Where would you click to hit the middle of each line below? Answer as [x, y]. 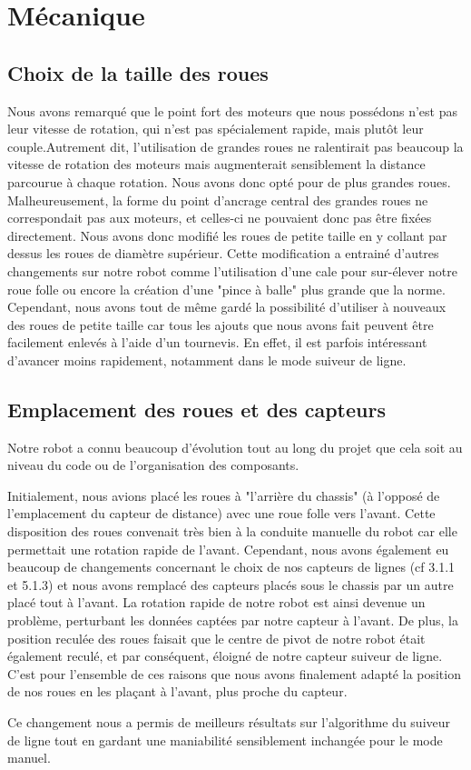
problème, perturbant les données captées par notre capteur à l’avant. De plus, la [233, 620]
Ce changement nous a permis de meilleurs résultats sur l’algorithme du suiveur [229, 722]
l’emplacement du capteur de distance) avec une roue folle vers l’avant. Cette [221, 513]
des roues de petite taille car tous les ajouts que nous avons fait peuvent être [221, 324]
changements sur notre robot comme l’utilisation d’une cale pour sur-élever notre [233, 270]
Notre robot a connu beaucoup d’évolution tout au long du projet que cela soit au [235, 447]
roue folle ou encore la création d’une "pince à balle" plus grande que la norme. [226, 289]
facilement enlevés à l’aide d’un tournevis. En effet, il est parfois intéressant [217, 342]
